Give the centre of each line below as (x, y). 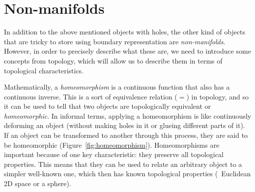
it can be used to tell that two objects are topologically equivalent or (107, 106)
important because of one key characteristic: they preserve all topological (114, 154)
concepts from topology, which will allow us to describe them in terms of (113, 60)
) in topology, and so (217, 96)
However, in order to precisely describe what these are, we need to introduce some (127, 51)
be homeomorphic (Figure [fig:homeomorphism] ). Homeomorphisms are (112, 144)
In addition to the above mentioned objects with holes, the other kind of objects (125, 32)
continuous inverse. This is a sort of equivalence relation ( (91, 96)
